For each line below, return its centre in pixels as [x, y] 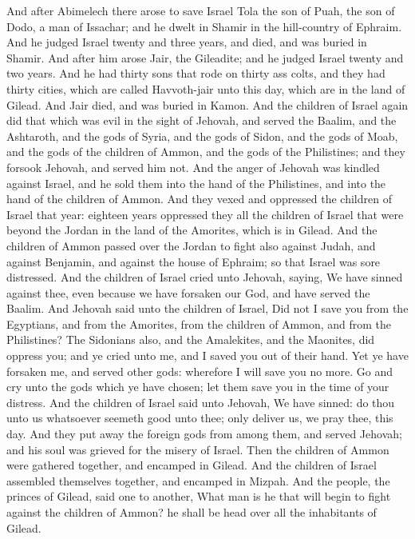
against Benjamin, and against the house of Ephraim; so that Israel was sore [194, 261]
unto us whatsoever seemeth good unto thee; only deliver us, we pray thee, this [200, 418]
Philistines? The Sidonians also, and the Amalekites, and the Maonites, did [191, 339]
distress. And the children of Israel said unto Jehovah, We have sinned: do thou [201, 402]
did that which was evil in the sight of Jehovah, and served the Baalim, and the [202, 120]
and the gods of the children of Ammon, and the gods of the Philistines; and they [206, 152]
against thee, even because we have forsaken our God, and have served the [188, 292]
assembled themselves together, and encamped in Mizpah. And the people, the [198, 480]
